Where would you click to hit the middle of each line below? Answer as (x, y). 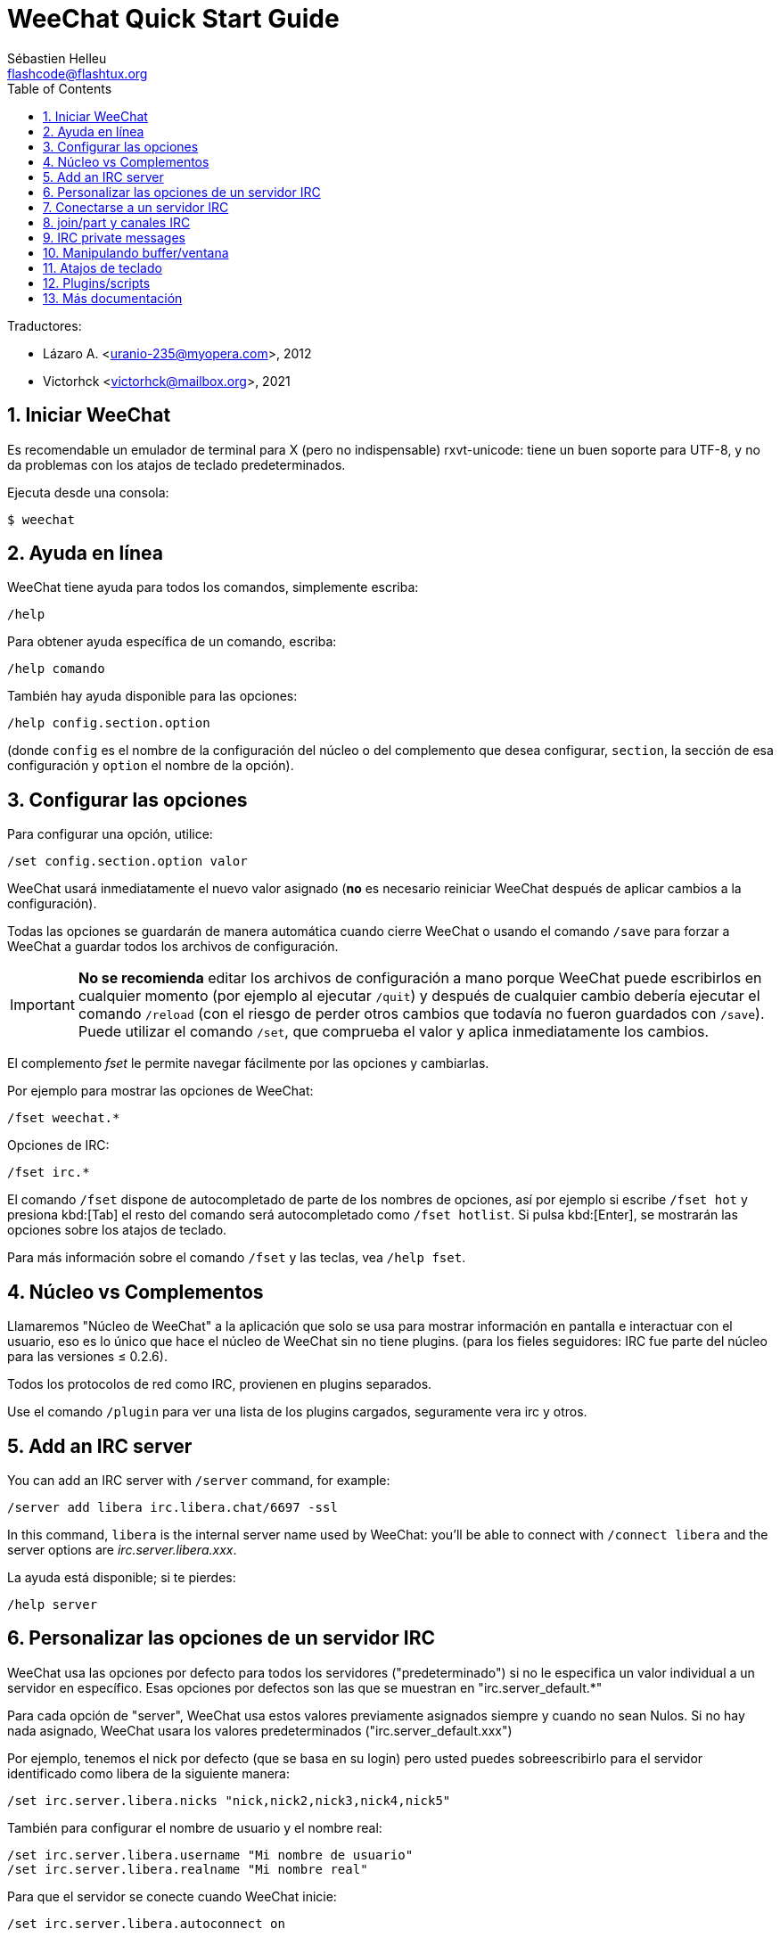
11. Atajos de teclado (103, 267)
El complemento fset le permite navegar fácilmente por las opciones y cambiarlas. (248, 1063)
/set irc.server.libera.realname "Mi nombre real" (188, 1869)
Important (42, 1005)
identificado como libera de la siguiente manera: (149, 1773)
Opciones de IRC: (58, 1145)
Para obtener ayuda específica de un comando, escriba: (172, 642)
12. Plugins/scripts (97, 283)
